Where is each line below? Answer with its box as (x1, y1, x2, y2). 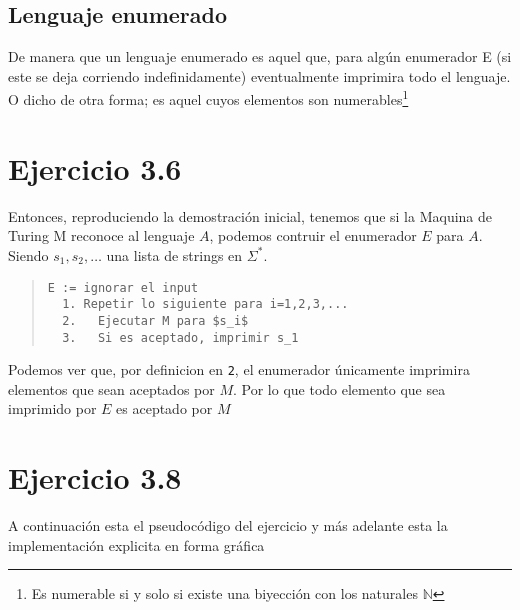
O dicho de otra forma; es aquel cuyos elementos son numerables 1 (8, 86, 409, 110)
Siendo (8, 244, 49, 265)
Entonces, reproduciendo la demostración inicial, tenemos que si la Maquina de (8, 205, 493, 226)
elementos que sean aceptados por (8, 378, 215, 399)
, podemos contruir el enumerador (209, 225, 417, 246)
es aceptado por (116, 398, 213, 419)
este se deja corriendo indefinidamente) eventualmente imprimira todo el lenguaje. (8, 65, 511, 86)
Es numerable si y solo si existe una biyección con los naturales (31, 583, 418, 604)
